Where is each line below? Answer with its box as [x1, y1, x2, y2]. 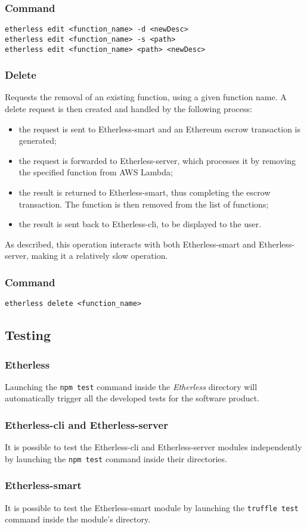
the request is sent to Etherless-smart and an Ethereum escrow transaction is [18, 122, 301, 135]
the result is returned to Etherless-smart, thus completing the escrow [18, 185, 271, 198]
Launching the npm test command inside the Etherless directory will [5, 380, 258, 392]
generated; [18, 134, 57, 147]
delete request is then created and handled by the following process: [5, 103, 252, 115]
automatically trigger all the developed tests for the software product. [5, 392, 260, 404]
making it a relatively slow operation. [31, 249, 168, 262]
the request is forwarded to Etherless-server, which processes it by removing [18, 154, 296, 166]
